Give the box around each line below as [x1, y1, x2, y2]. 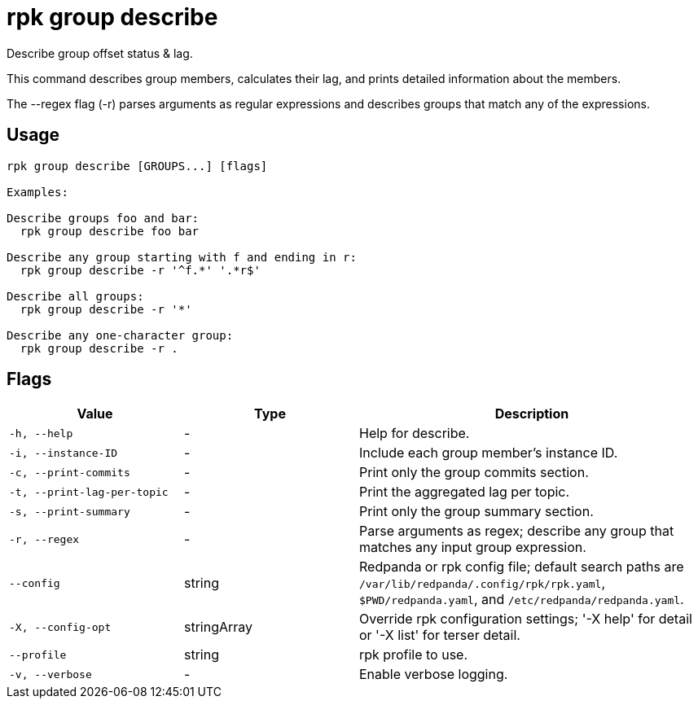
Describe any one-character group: [7, 328, 234, 342]
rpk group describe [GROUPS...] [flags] [7, 159, 268, 173]
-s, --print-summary [9, 505, 130, 518]
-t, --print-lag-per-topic [9, 485, 169, 498]
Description [494, 405, 569, 423]
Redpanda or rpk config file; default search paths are [359, 558, 684, 576]
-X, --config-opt [9, 620, 112, 633]
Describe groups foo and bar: [7, 211, 200, 225]
